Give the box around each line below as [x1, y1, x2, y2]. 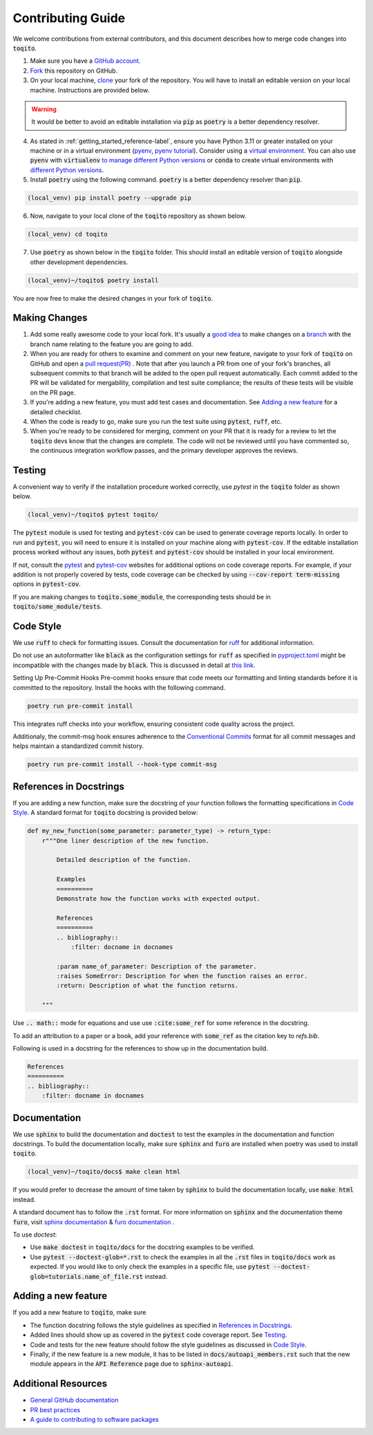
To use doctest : [12, 1230, 57, 1239]
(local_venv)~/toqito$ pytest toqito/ [27, 511, 159, 518]
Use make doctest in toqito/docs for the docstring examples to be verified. [30, 1243, 255, 1251]
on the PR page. [30, 388, 76, 397]
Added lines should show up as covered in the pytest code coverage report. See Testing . [30, 1331, 287, 1339]
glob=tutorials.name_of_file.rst [30, 1273, 144, 1280]
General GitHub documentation [30, 1396, 119, 1405]
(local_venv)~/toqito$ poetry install [27, 276, 159, 284]
